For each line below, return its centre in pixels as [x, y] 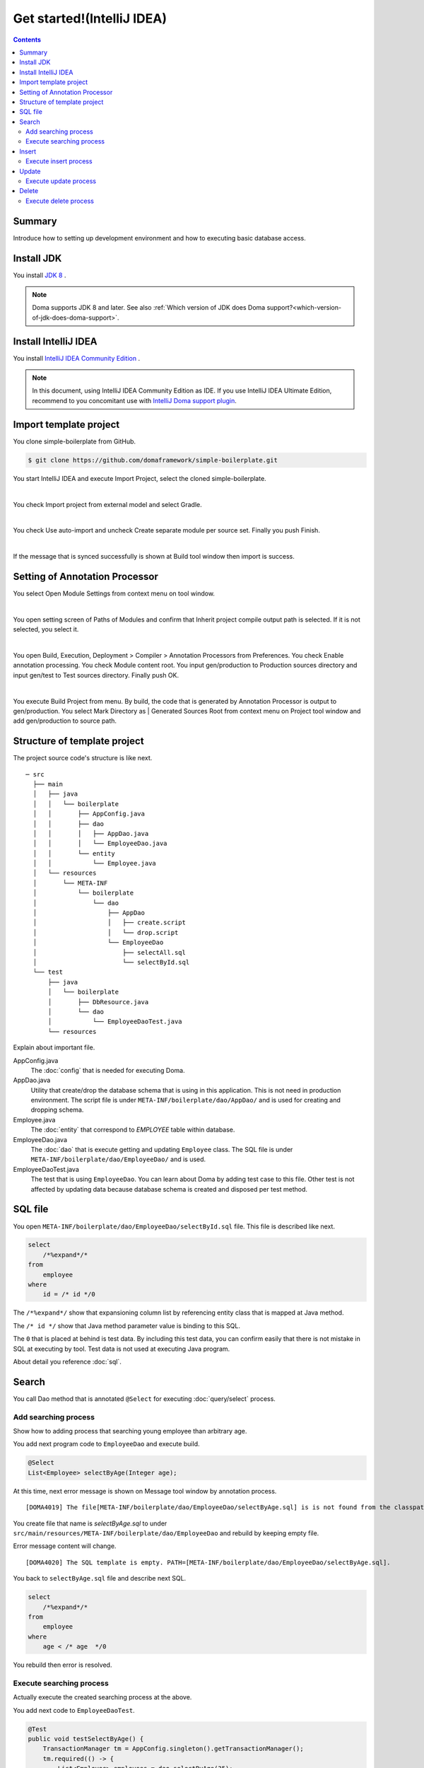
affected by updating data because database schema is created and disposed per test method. [169, 1189]
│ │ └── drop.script [106, 932]
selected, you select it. [46, 629]
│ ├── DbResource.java [98, 1002]
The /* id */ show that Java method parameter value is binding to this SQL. [126, 1325]
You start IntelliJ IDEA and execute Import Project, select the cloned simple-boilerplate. [140, 478]
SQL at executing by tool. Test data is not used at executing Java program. [122, 1349]
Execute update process [61, 181]
